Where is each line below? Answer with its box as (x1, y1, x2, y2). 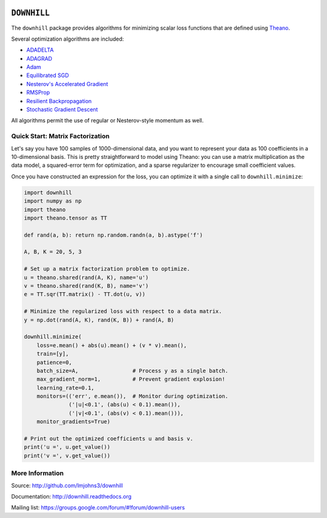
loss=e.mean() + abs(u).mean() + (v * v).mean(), (36, 341, 187, 349)
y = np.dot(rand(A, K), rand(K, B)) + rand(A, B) (24, 316, 174, 323)
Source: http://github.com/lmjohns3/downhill (11, 482, 124, 489)
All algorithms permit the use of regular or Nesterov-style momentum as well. (11, 117, 204, 124)
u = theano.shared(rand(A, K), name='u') (24, 274, 149, 281)
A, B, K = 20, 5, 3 (24, 249, 82, 255)
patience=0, (36, 358, 73, 366)
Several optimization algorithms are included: (11, 35, 124, 42)
